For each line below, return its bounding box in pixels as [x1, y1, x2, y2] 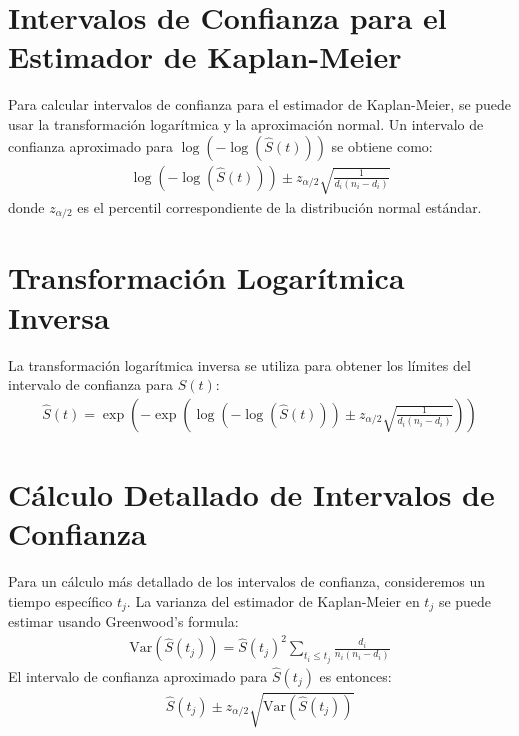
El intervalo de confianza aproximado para [8, 665, 268, 686]
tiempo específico [8, 590, 113, 611]
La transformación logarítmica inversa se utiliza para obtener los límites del [8, 354, 471, 375]
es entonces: [319, 665, 392, 686]
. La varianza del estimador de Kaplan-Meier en [126, 590, 420, 611]
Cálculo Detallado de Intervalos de [8, 473, 495, 514]
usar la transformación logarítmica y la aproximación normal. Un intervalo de [8, 113, 484, 134]
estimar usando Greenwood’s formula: [8, 611, 239, 632]
